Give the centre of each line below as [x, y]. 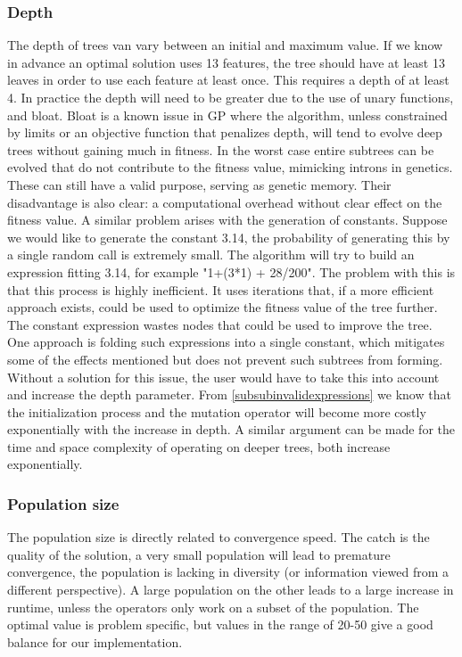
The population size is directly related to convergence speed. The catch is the [219, 537]
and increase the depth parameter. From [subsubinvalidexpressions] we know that [229, 394]
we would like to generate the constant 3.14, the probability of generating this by [229, 237]
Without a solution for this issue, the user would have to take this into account [223, 377]
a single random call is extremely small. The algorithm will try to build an [211, 255]
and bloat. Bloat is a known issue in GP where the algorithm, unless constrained [227, 115]
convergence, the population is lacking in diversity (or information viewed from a [228, 572]
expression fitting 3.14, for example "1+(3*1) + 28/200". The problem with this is [231, 271]
